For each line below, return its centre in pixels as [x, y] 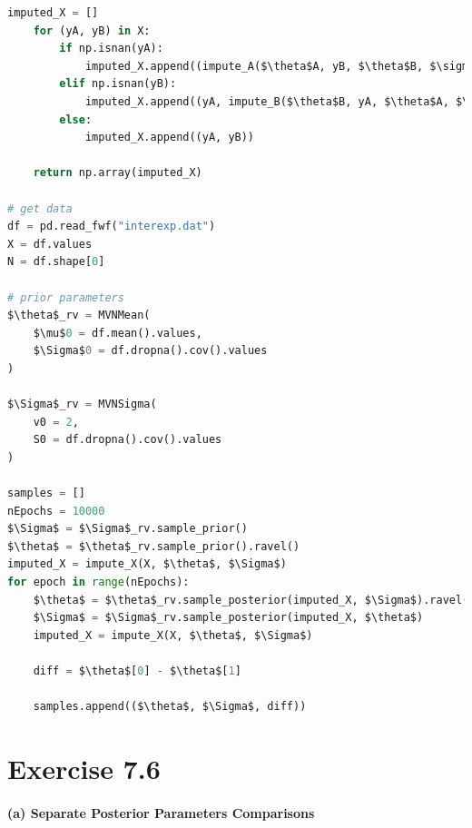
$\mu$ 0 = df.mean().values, [118, 333]
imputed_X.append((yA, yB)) [170, 138]
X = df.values [50, 244]
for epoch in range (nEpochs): [98, 582]
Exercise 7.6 [84, 768]
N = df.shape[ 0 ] [56, 262]
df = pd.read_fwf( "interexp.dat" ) [112, 227]
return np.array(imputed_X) [118, 173]
